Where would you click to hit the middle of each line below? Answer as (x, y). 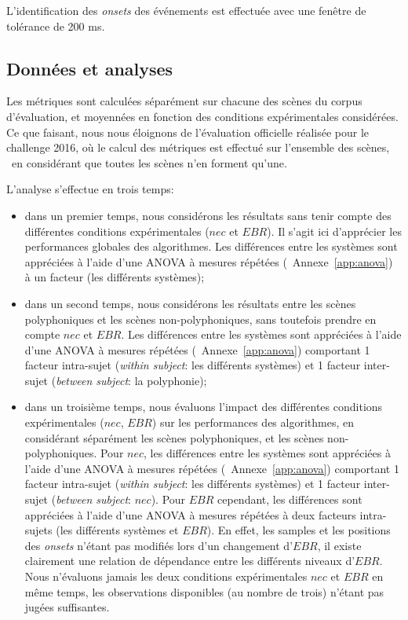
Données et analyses (90, 68)
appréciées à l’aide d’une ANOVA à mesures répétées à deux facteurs (190, 514)
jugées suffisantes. (67, 607)
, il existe (339, 545)
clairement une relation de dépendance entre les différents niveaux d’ (190, 561)
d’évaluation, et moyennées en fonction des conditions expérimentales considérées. (202, 116)
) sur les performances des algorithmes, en (253, 422)
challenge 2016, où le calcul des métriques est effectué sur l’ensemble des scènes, (198, 147)
